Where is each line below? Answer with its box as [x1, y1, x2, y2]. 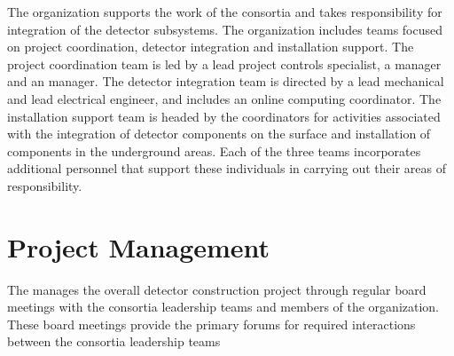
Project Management [7, 228, 270, 265]
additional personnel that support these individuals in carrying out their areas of [7, 159, 446, 178]
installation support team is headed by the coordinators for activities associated [7, 107, 441, 125]
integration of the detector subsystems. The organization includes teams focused [7, 20, 443, 38]
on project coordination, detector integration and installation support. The [7, 37, 414, 56]
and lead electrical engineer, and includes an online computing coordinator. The [7, 89, 442, 107]
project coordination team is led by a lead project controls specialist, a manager [7, 54, 442, 73]
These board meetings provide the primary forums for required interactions [7, 314, 416, 333]
